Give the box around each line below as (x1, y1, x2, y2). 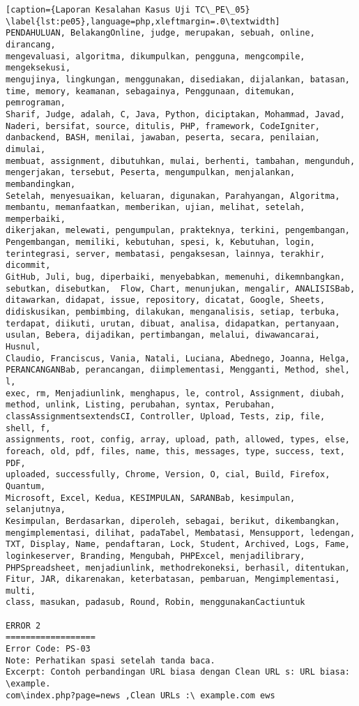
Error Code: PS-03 (6, 644, 91, 654)
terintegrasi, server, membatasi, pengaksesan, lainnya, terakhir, (6, 248, 326, 259)
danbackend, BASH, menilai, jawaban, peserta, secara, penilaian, (6, 133, 321, 143)
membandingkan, (6, 179, 76, 189)
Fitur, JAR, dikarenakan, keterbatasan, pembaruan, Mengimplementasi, (6, 574, 340, 585)
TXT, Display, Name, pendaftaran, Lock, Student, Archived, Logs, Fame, (6, 539, 350, 550)
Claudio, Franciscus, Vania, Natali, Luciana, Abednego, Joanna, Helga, (6, 353, 350, 363)
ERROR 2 (6, 620, 41, 631)
